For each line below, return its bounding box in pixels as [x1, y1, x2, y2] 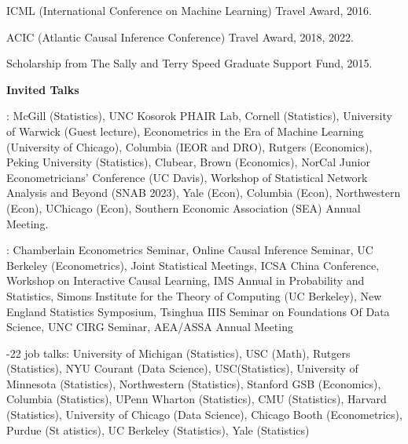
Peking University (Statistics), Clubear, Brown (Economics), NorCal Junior [6, 154, 370, 170]
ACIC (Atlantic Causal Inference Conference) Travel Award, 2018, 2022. [6, 28, 354, 45]
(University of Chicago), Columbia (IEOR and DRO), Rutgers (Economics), [6, 138, 373, 155]
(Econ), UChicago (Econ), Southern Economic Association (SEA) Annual [6, 199, 361, 216]
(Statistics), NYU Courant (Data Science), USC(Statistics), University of [6, 360, 358, 377]
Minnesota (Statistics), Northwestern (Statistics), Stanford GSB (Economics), [6, 375, 381, 391]
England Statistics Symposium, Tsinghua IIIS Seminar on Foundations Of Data [6, 303, 390, 319]
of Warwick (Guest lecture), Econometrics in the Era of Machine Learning [6, 122, 364, 139]
